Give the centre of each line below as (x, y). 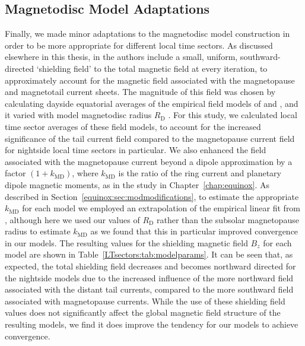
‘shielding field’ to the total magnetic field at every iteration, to (152, 68)
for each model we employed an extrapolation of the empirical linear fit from (161, 208)
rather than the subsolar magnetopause (228, 219)
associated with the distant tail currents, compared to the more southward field (149, 289)
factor (15, 173)
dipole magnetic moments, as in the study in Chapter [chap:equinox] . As (137, 184)
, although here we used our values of (72, 219)
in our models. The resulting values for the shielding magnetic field (126, 242)
